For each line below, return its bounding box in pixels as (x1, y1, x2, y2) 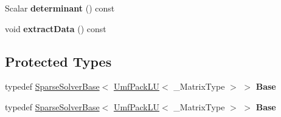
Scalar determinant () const (5, 2, 115, 14)
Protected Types (5, 52, 112, 70)
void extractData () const (5, 22, 106, 35)
